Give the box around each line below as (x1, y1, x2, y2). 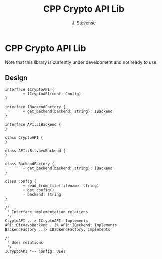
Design (5, 74, 28, 82)
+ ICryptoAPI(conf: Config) (23, 91, 81, 96)
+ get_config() (23, 187, 55, 193)
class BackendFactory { (5, 161, 55, 166)
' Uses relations (7, 240, 43, 245)
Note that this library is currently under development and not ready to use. (5, 59, 158, 65)
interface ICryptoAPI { (5, 87, 55, 92)
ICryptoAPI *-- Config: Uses (5, 249, 66, 254)
